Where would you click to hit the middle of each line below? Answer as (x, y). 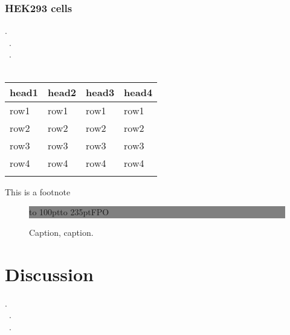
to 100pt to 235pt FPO (69, 212)
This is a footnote (38, 191)
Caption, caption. (61, 232)
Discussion (49, 274)
